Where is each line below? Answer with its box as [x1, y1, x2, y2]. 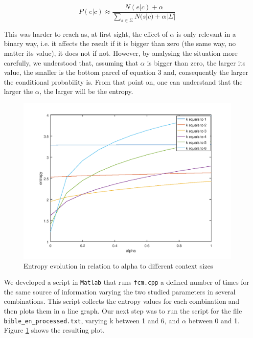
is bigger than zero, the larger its [147, 57, 246, 68]
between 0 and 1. [188, 315, 240, 325]
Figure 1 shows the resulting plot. [4, 325, 105, 335]
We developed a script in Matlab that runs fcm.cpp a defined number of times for [4, 277, 250, 287]
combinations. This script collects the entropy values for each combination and [4, 296, 240, 306]
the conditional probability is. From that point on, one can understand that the [4, 76, 243, 87]
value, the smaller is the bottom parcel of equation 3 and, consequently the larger [4, 67, 249, 77]
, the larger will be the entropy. [39, 86, 133, 96]
